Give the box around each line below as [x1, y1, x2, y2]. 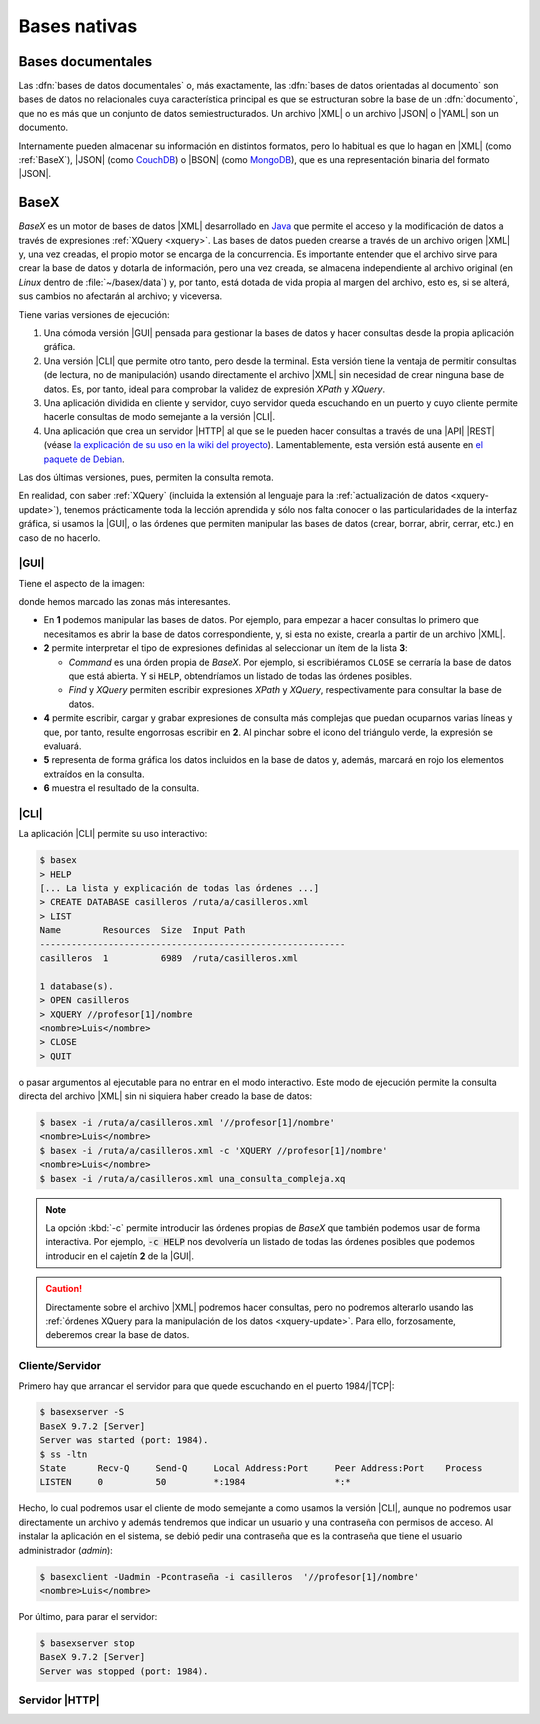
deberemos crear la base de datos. [45, 1329, 190, 1341]
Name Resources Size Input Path [39, 925, 246, 936]
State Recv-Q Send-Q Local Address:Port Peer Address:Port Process [39, 1463, 483, 1474]
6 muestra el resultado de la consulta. [43, 782, 200, 794]
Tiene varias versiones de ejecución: [18, 308, 170, 320]
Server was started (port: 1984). [39, 1435, 209, 1446]
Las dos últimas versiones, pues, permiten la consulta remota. [18, 471, 274, 483]
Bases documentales [18, 53, 153, 70]
